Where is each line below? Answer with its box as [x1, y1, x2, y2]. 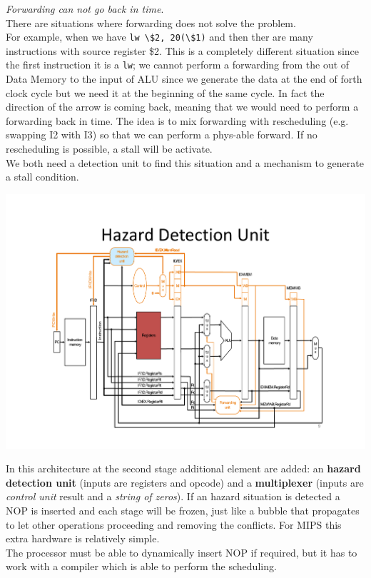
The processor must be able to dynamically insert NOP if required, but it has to [6, 544, 357, 559]
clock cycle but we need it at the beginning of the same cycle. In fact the [6, 85, 325, 100]
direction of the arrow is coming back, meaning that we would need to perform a [6, 99, 359, 114]
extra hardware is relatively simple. [6, 531, 160, 546]
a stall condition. [6, 169, 79, 184]
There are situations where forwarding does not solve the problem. [6, 15, 296, 30]
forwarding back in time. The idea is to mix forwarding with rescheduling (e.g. [6, 113, 349, 128]
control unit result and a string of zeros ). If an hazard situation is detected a [6, 489, 340, 504]
